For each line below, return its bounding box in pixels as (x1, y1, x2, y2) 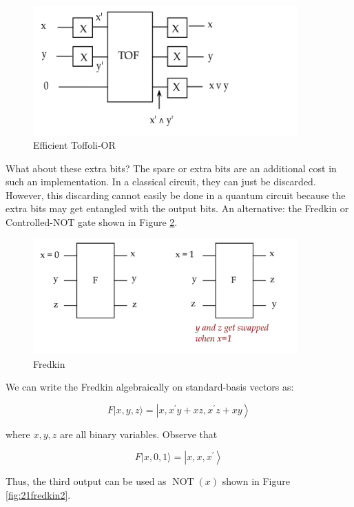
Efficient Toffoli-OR (33, 138, 116, 152)
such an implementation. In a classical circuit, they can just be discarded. (6, 174, 316, 189)
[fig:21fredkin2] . (6, 487, 71, 501)
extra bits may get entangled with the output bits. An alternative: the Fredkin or (6, 201, 349, 216)
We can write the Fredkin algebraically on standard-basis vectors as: (6, 380, 294, 394)
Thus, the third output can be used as (6, 474, 167, 488)
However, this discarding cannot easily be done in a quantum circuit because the (6, 187, 346, 202)
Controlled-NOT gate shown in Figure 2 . (6, 215, 178, 229)
